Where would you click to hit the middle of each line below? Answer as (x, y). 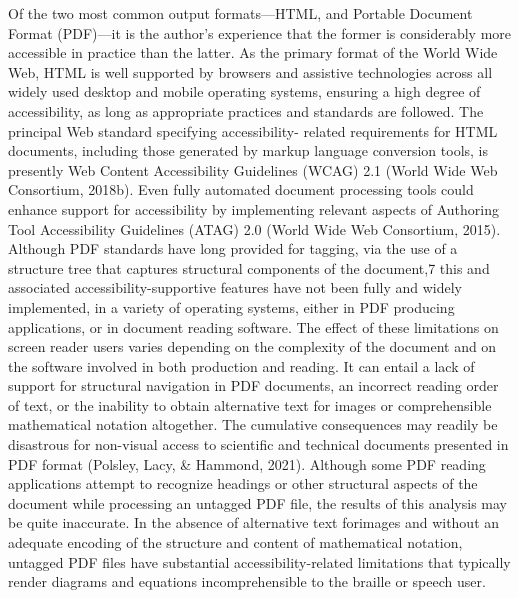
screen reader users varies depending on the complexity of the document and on (252, 346)
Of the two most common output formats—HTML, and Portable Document (240, 13)
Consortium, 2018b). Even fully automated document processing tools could (241, 189)
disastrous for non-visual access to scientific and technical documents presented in (258, 444)
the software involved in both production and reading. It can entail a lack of (241, 365)
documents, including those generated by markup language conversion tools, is (248, 150)
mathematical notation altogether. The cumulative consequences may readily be (253, 424)
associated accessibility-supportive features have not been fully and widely (235, 287)
